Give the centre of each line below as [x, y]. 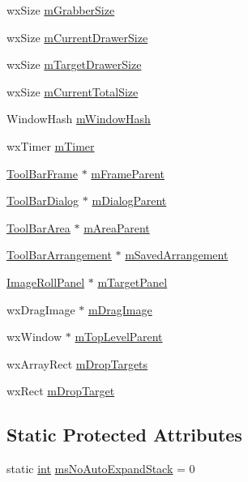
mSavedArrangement [177, 255]
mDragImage [120, 309]
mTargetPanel [133, 282]
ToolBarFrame [42, 173]
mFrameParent [128, 173]
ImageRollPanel [46, 282]
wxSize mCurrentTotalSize [73, 91]
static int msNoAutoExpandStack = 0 [101, 469]
